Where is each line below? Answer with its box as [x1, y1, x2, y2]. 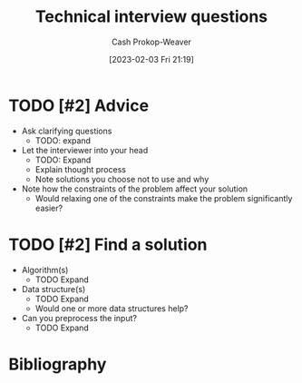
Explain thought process [34, 163, 126, 174]
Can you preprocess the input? [21, 312, 138, 323]
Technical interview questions [34, 6, 268, 27]
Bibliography [8, 354, 107, 374]
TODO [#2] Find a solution [8, 234, 208, 255]
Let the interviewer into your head [21, 144, 149, 155]
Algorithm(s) [21, 264, 69, 275]
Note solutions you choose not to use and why [34, 173, 209, 184]
